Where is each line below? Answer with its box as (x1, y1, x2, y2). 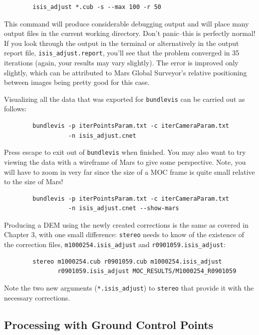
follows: (4, 103, 27, 114)
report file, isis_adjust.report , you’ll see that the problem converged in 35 (4, 47, 240, 58)
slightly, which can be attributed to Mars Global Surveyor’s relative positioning (4, 67, 247, 77)
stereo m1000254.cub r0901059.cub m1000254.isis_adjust (32, 258, 222, 265)
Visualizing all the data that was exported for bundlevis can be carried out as (4, 93, 245, 104)
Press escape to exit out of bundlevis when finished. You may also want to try (4, 147, 246, 157)
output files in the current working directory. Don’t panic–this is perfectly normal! (4, 28, 256, 38)
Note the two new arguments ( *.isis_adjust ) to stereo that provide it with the (4, 282, 254, 293)
